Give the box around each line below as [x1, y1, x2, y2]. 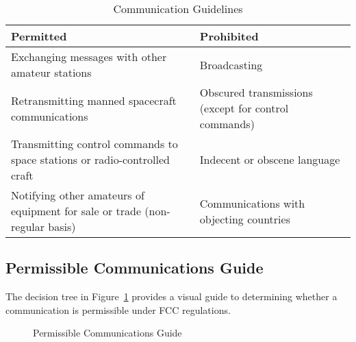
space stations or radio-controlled [11, 151, 170, 167]
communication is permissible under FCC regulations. [5, 302, 231, 317]
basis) [48, 219, 76, 234]
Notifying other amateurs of [11, 187, 144, 203]
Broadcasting [199, 56, 263, 73]
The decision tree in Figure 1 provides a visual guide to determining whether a [5, 289, 338, 304]
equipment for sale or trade [11, 203, 142, 219]
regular [11, 219, 44, 234]
